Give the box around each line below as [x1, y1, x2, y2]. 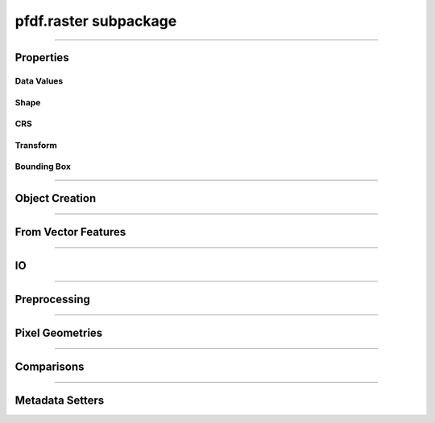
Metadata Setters [14, 393, 105, 407]
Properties [14, 51, 69, 64]
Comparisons [14, 359, 85, 373]
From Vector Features [14, 225, 126, 239]
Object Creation [14, 191, 97, 205]
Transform [14, 139, 58, 150]
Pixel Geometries [14, 326, 103, 339]
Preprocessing [14, 292, 90, 306]
